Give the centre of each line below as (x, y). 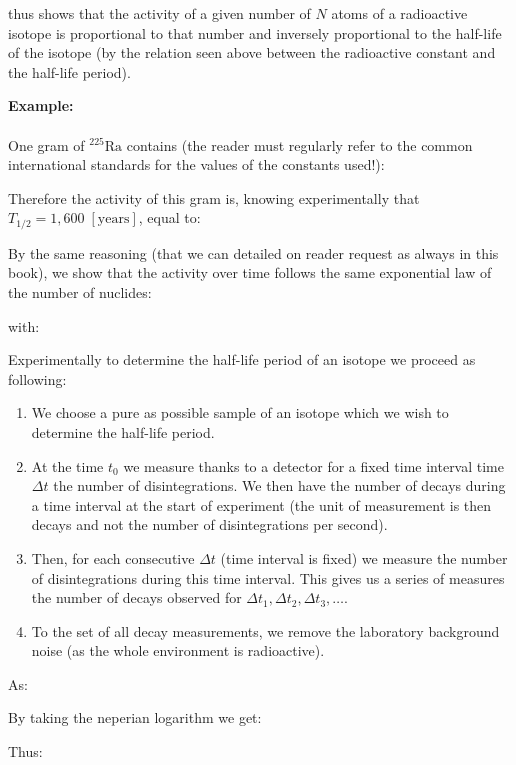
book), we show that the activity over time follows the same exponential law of (250, 272)
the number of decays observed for (136, 597)
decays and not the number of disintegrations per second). (209, 524)
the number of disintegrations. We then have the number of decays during (279, 485)
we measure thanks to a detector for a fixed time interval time (314, 465)
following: (37, 378)
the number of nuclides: (80, 291)
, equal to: (169, 217)
